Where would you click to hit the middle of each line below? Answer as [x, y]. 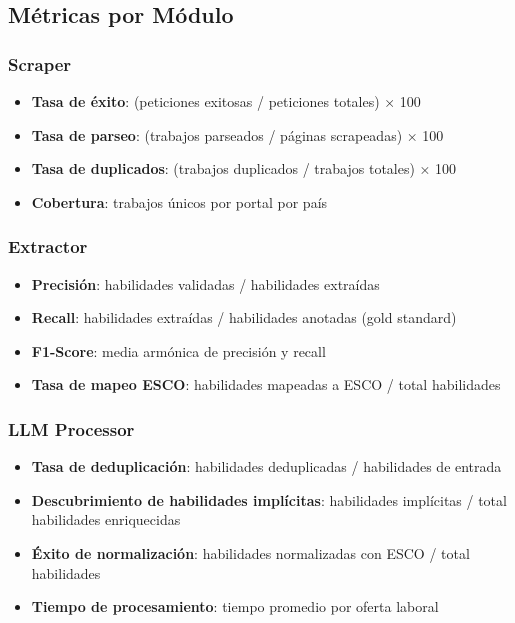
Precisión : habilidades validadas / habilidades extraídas [205, 283]
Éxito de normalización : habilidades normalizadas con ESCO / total [250, 552]
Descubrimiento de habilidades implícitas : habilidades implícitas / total [269, 499]
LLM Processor [71, 428]
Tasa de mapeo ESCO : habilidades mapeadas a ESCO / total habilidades [266, 384]
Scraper [40, 63]
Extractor [48, 246]
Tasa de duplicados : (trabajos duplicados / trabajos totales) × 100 [244, 168]
